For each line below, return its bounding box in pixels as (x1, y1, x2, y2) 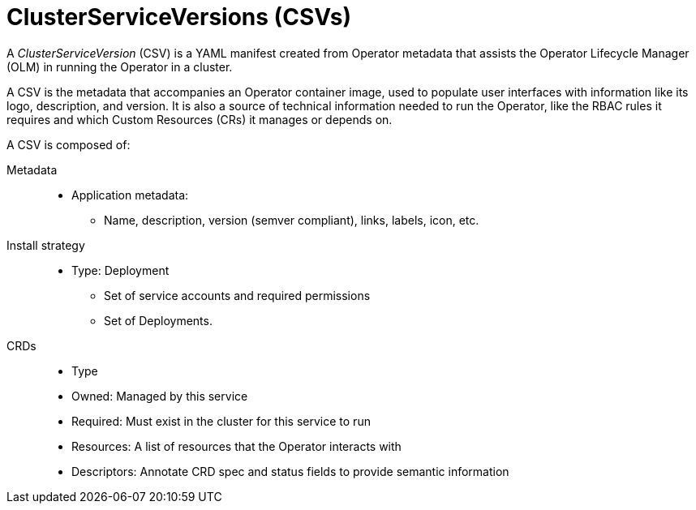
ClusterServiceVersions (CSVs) (6, 3, 352, 31)
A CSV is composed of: (6, 137, 131, 152)
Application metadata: (71, 187, 189, 202)
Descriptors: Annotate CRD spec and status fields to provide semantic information (71, 464, 509, 478)
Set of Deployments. (104, 313, 213, 328)
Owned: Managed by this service (71, 388, 248, 403)
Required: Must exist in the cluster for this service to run (71, 414, 371, 428)
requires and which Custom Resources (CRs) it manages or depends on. (6, 112, 393, 126)
